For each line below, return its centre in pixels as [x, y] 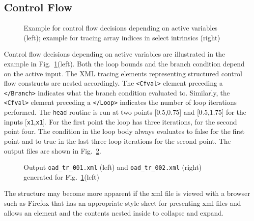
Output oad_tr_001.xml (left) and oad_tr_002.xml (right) [113, 167]
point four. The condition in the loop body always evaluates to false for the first [125, 131]
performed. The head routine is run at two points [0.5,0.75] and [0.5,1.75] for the [125, 112]
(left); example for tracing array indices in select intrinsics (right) [122, 37]
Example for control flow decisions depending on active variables [121, 28]
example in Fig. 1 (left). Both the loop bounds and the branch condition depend [124, 63]
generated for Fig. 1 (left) [61, 176]
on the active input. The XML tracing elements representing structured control [123, 73]
